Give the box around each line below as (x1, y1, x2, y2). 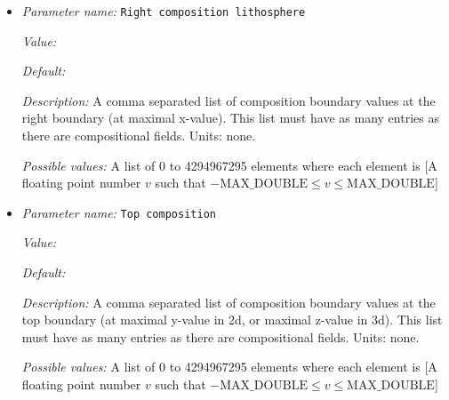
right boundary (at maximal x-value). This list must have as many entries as (21, 108, 439, 127)
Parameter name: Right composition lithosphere (21, 2, 306, 20)
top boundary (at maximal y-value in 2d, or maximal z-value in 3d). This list (21, 310, 443, 329)
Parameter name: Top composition (21, 203, 216, 221)
